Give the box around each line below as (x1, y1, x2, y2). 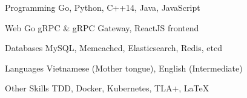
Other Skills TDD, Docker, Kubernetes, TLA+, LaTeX (5, 82, 209, 94)
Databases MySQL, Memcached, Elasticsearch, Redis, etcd (5, 41, 222, 54)
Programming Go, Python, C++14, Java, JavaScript (5, 1, 200, 13)
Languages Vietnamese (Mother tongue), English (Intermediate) (5, 61, 243, 74)
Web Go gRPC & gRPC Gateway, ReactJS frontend (5, 21, 199, 34)
